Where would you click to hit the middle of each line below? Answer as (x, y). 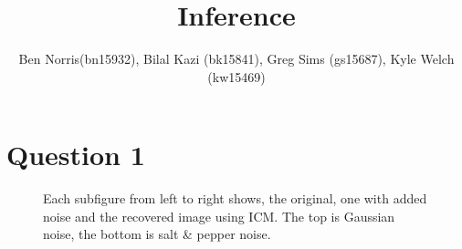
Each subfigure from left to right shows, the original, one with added (235, 198)
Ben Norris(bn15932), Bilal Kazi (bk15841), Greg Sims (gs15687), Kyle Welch (236, 59)
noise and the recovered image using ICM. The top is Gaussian (219, 216)
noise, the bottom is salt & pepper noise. (157, 234)
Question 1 (76, 155)
